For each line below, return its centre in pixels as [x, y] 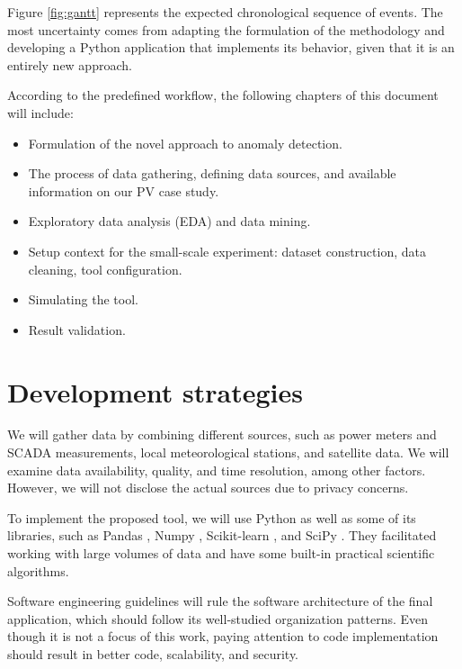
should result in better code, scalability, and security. [153, 653]
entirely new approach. [70, 64]
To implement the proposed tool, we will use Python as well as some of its [212, 517]
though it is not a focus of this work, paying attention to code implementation [223, 636]
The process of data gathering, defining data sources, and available [212, 173]
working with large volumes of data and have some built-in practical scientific [221, 553]
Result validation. [77, 329]
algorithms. [38, 570]
